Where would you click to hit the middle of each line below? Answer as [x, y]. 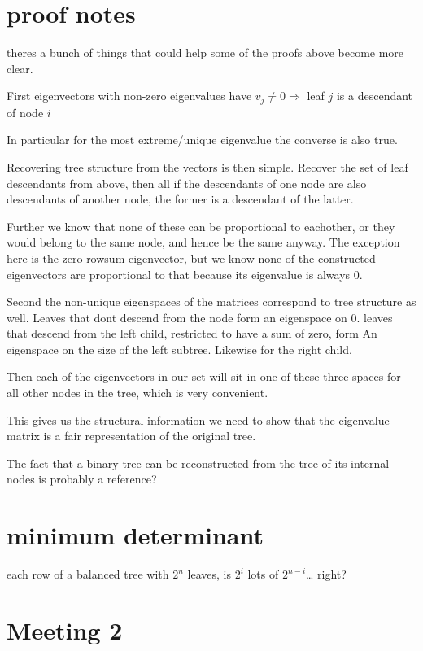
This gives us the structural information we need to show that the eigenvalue [198, 419]
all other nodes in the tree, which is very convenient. [137, 393]
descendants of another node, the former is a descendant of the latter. [180, 199]
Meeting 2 [65, 629]
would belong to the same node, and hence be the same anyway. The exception [203, 242]
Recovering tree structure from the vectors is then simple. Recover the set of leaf [207, 166]
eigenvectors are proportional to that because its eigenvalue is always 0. [185, 274]
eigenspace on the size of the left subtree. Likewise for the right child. [179, 349]
